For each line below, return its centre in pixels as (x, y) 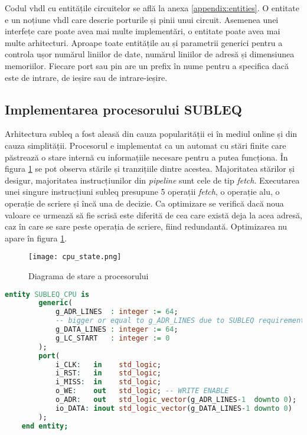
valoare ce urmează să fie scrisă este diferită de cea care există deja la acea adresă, (153, 215)
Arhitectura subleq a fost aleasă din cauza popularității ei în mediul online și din (151, 134)
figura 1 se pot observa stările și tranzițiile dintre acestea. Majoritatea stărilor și (150, 169)
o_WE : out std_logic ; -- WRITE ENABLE (142, 391)
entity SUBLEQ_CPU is (47, 294)
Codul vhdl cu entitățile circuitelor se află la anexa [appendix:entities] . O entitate (152, 8)
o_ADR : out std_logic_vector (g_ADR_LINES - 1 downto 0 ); (176, 400)
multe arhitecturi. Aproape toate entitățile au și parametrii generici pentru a (144, 42)
